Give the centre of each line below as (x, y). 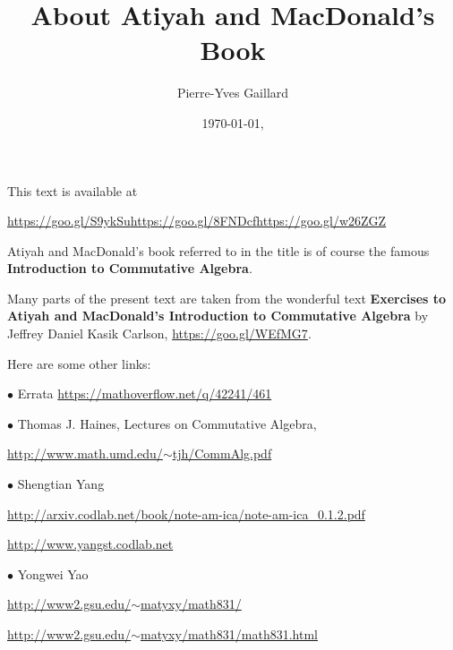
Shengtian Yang (61, 484)
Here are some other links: (79, 363)
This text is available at (73, 190)
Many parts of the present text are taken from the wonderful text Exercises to (227, 298)
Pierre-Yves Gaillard (233, 93)
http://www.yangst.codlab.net (90, 544)
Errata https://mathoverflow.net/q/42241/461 (145, 393)
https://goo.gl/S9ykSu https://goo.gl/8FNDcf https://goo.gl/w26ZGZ (197, 221)
